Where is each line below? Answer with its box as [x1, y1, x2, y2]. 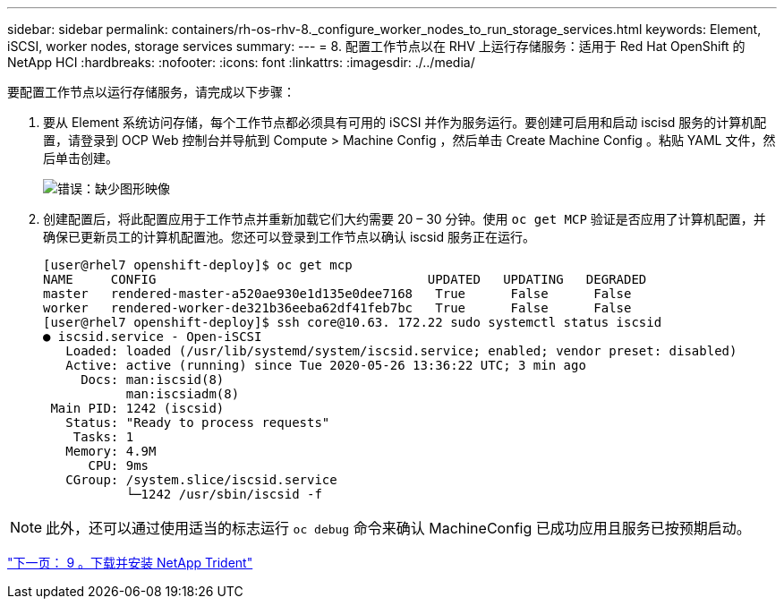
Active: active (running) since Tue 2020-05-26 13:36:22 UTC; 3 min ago [65, 358, 586, 372]
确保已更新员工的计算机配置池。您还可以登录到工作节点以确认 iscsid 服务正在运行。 [43, 229, 536, 244]
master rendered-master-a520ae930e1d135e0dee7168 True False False [43, 286, 632, 301]
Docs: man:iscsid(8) [81, 372, 225, 387]
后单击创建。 [43, 150, 118, 166]
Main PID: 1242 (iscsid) [50, 401, 225, 415]
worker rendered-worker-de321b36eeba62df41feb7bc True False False [43, 301, 632, 315]
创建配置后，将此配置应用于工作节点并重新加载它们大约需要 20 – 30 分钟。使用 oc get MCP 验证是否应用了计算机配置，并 [43, 211, 766, 226]
